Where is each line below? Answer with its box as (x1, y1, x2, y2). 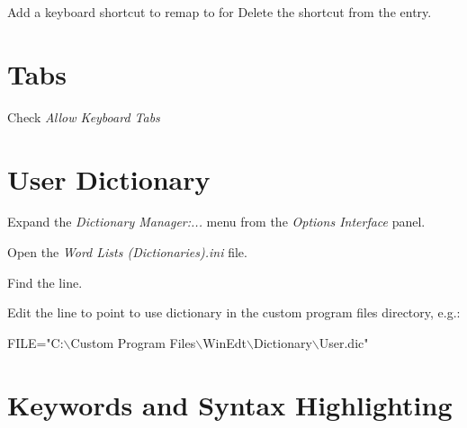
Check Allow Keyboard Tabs (7, 107, 160, 126)
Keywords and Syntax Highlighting (7, 386, 453, 423)
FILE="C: (7, 333, 64, 352)
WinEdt (202, 333, 247, 352)
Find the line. (7, 272, 83, 291)
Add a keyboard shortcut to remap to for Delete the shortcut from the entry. (7, 3, 432, 21)
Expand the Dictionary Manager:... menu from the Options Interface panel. (7, 212, 426, 231)
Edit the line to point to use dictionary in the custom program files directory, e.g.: (7, 303, 461, 322)
